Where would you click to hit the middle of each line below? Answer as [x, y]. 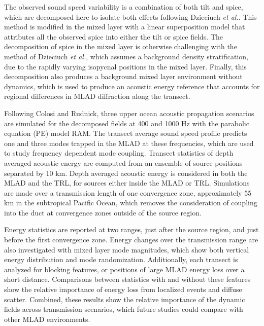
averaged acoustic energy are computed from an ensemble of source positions [123, 162]
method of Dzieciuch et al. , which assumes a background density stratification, [126, 56]
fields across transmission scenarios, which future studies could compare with [124, 309]
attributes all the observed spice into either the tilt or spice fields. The [114, 36]
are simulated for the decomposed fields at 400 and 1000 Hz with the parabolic [127, 123]
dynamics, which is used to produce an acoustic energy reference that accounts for [132, 86]
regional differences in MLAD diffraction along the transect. [97, 96]
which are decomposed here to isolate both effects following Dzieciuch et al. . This [130, 16]
